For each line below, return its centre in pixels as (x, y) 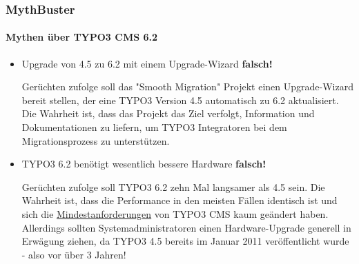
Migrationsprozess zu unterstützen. (96, 140)
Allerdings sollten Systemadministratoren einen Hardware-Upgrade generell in (186, 227)
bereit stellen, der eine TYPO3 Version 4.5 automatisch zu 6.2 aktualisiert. (180, 100)
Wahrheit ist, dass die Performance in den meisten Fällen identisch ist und (179, 200)
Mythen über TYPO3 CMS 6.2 (82, 37)
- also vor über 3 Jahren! (74, 254)
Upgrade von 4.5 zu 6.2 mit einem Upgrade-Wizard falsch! (147, 63)
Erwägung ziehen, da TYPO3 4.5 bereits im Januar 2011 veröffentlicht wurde (185, 241)
